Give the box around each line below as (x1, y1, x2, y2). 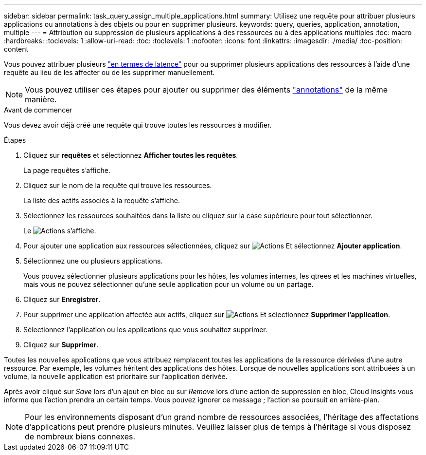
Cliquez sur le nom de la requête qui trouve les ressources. (23, 181, 212, 190)
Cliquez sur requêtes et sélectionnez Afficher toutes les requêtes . (23, 151, 238, 159)
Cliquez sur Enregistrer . (23, 295, 101, 303)
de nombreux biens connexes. (25, 432, 136, 441)
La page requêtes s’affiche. (23, 166, 110, 174)
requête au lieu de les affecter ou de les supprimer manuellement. (4, 68, 215, 76)
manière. (25, 95, 57, 104)
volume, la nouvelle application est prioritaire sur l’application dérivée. (4, 372, 228, 380)
